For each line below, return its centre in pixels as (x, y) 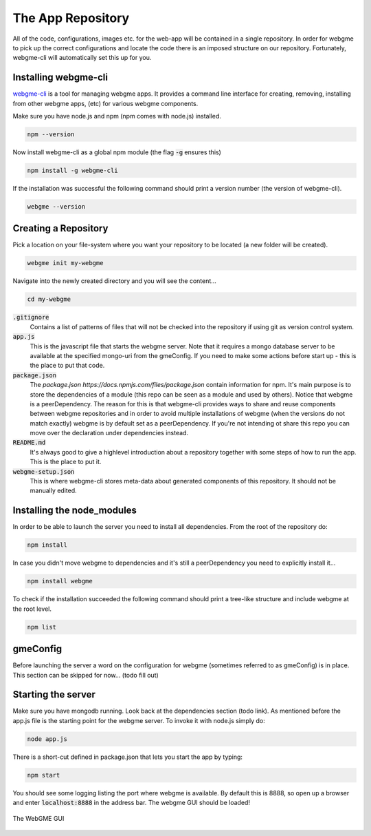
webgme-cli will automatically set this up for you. (82, 58)
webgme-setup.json (44, 471)
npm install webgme (60, 581)
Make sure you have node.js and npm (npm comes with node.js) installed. (117, 116)
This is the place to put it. (66, 462)
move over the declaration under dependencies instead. (109, 433)
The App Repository (71, 18)
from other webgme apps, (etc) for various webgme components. (105, 103)
